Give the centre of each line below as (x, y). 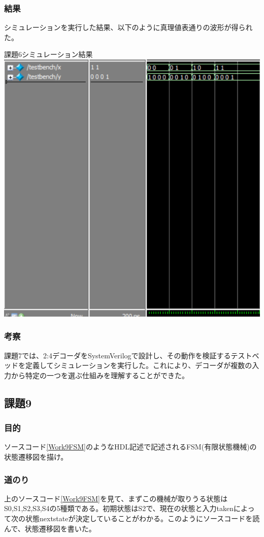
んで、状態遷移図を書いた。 (50, 528)
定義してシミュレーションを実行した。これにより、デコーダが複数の (139, 365)
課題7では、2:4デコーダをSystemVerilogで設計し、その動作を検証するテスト (128, 355)
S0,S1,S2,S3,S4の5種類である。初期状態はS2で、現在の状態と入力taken (119, 508)
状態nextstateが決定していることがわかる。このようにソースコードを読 (142, 518)
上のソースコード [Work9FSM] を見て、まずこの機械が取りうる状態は (116, 498)
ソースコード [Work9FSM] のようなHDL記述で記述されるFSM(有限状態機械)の (130, 447)
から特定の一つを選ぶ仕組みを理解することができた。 (100, 375)
